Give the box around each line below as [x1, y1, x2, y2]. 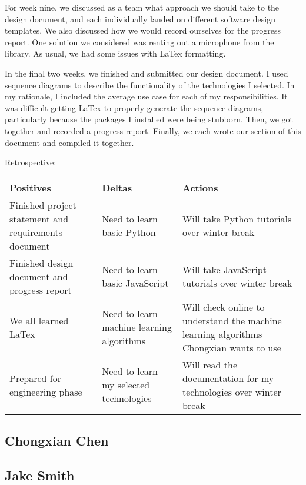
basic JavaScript [102, 276, 169, 290]
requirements [9, 225, 62, 239]
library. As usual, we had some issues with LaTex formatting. [5, 47, 226, 59]
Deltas [102, 180, 132, 194]
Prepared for [9, 371, 61, 385]
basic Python [102, 225, 156, 239]
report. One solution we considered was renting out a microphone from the [5, 35, 274, 48]
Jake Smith [5, 466, 75, 484]
